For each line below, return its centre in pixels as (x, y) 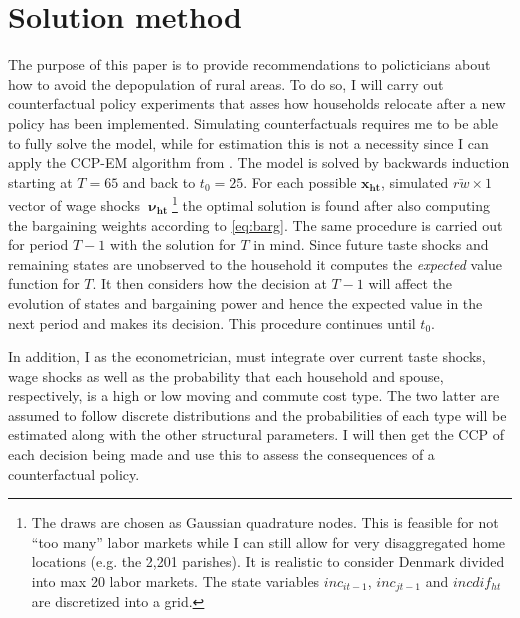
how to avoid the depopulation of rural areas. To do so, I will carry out (226, 83)
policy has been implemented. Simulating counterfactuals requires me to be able (253, 122)
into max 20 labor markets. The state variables (175, 581)
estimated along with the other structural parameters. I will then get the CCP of (256, 434)
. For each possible (300, 181)
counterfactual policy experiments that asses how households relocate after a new (257, 103)
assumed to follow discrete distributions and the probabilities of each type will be (257, 414)
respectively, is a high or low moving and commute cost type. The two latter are (254, 395)
